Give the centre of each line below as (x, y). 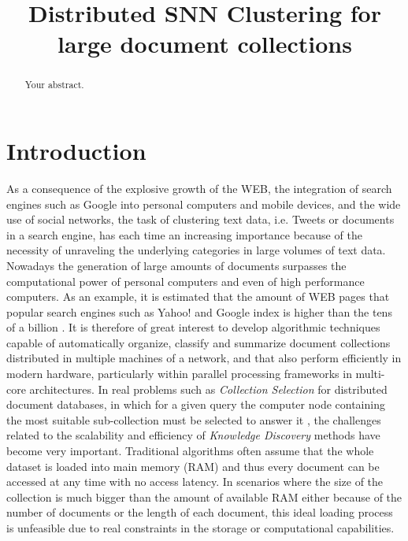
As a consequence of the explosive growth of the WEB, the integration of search (199, 188)
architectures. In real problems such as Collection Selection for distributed (208, 389)
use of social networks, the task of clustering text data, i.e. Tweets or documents (200, 219)
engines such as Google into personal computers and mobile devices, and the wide (204, 204)
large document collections (205, 44)
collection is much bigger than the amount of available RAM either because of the (204, 497)
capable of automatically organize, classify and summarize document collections (198, 342)
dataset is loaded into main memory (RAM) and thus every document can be (193, 466)
